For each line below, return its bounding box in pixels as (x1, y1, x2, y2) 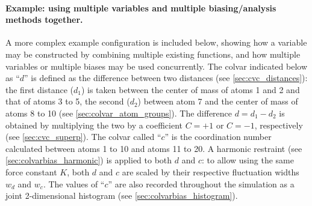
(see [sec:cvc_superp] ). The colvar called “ (5, 130, 161, 143)
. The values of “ (43, 177, 105, 190)
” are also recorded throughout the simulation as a (108, 177, 295, 190)
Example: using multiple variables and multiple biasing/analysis (5, 1, 276, 14)
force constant (5, 165, 57, 178)
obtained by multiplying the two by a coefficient (5, 118, 183, 131)
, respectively (254, 118, 303, 131)
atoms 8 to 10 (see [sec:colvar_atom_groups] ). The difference (5, 106, 232, 119)
